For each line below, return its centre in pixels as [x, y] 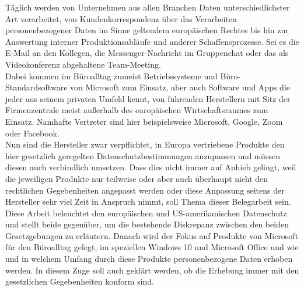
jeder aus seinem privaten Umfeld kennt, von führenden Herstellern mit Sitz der [148, 98]
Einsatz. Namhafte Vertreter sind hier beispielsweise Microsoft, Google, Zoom [144, 121]
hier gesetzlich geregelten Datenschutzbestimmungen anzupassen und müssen [143, 155]
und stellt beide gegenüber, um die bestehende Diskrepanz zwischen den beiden [147, 224]
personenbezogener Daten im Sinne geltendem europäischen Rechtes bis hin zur [147, 30]
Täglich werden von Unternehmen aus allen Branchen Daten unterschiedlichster [148, 7]
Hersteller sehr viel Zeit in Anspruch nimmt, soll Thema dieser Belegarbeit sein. [148, 201]
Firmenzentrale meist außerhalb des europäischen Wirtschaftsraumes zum [137, 110]
